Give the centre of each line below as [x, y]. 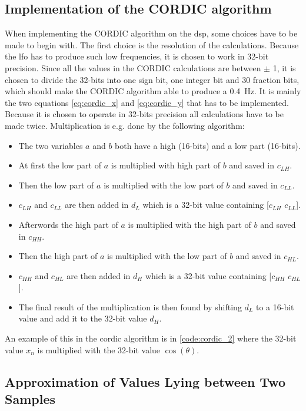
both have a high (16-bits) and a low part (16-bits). [208, 145]
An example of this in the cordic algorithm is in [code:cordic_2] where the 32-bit [151, 338]
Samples [30, 399]
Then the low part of [56, 185]
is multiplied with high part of [165, 165]
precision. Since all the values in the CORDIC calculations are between [133, 67]
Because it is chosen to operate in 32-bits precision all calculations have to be [144, 114]
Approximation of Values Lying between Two [145, 381]
